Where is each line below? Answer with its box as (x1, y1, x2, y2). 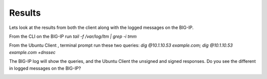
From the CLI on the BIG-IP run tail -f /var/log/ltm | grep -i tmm (9, 33, 137, 39)
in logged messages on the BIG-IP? (9, 65, 81, 71)
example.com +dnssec (9, 49, 56, 55)
